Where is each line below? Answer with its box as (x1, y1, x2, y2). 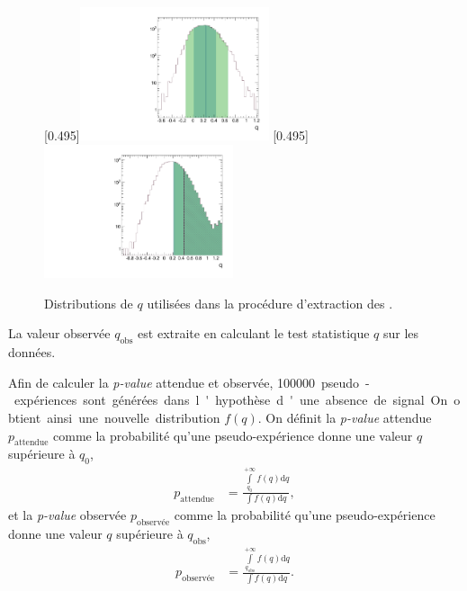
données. (8, 343, 56, 362)
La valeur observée (8, 324, 111, 343)
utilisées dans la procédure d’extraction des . (147, 293, 393, 312)
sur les (383, 324, 419, 343)
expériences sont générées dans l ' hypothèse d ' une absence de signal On (13, 390, 448, 409)
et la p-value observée (8, 506, 127, 524)
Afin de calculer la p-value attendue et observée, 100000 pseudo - (8, 372, 370, 391)
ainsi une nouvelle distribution (47, 407, 220, 426)
